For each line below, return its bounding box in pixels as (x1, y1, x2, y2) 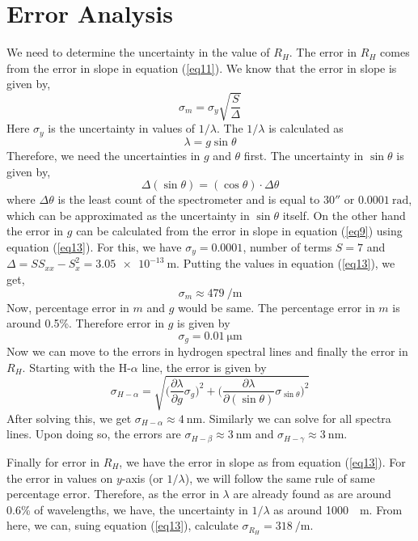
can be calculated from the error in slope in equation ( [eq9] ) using (76, 222, 403, 239)
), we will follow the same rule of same (184, 469, 375, 486)
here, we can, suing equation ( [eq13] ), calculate (6, 517, 239, 534)
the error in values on (6, 469, 113, 486)
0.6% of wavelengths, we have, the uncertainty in (6, 501, 248, 518)
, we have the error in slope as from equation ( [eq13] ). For (119, 453, 406, 470)
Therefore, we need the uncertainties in (6, 146, 201, 163)
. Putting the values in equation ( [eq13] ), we (176, 255, 395, 272)
